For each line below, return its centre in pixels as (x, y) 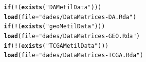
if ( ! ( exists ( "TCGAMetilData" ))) (56, 46)
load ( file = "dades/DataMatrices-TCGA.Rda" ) (74, 55)
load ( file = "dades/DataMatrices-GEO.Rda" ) (72, 36)
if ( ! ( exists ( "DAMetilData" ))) (53, 7)
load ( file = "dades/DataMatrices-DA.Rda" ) (70, 17)
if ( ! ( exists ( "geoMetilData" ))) (55, 27)
